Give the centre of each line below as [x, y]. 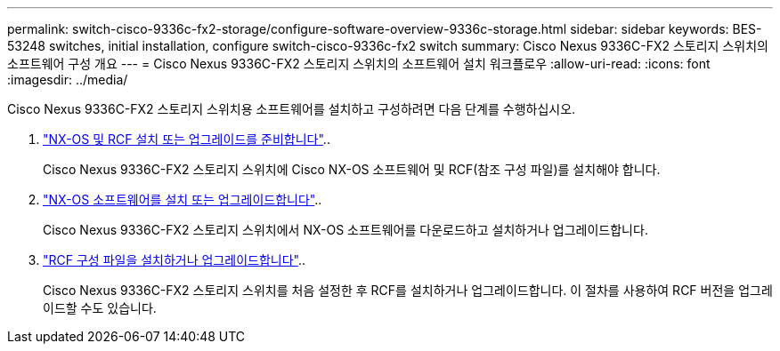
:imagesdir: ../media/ [68, 80]
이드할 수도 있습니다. [100, 308]
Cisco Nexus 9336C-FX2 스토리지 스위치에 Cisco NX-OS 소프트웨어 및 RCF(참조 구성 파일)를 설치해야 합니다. [352, 169]
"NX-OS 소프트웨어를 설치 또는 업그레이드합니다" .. [183, 199]
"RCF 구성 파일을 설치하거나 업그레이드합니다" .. [175, 260]
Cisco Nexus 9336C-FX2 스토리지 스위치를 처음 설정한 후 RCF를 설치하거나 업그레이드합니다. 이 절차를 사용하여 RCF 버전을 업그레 [408, 290]
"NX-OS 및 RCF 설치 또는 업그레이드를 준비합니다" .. [187, 139]
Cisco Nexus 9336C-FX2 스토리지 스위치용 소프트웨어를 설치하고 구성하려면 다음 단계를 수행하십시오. [292, 109]
